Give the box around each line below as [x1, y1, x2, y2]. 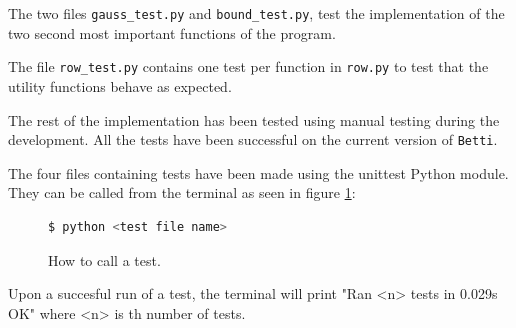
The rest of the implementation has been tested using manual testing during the [8, 109, 500, 130]
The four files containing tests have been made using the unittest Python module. [8, 162, 509, 183]
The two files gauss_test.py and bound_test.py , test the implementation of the [8, 3, 505, 23]
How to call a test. [48, 249, 161, 270]
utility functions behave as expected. [8, 75, 232, 96]
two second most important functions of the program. [8, 22, 336, 43]
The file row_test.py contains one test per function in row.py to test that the [8, 56, 489, 77]
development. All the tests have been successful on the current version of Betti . [8, 129, 498, 150]
